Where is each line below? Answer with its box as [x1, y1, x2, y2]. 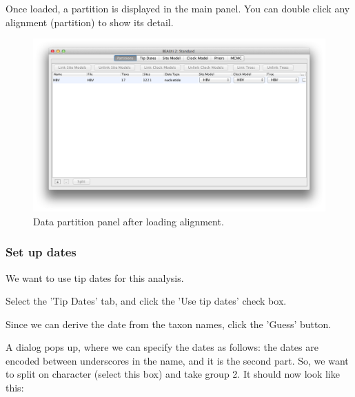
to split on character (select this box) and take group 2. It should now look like [6, 367, 340, 381]
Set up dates [6, 243, 77, 261]
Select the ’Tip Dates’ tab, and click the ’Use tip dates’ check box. [6, 294, 287, 308]
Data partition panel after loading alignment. [33, 214, 224, 228]
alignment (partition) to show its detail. [6, 14, 174, 29]
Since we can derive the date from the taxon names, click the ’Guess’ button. [6, 316, 332, 331]
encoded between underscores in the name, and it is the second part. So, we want [6, 353, 349, 367]
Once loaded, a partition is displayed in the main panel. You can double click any [6, 1, 350, 15]
